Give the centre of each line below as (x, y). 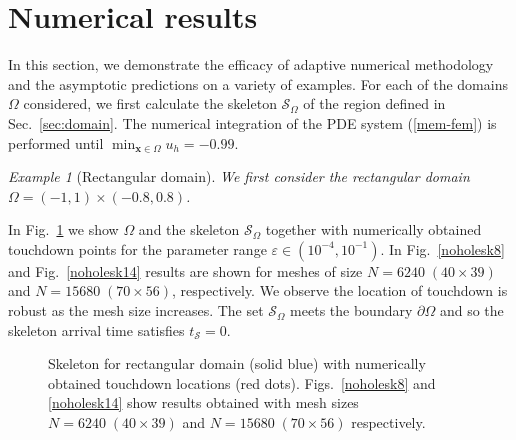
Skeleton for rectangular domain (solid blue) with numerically (237, 363)
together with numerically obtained (373, 229)
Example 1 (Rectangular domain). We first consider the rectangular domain (239, 176)
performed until (56, 142)
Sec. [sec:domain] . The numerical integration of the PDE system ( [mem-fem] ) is (252, 122)
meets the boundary (351, 310)
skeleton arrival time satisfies (96, 329)
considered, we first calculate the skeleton (150, 103)
